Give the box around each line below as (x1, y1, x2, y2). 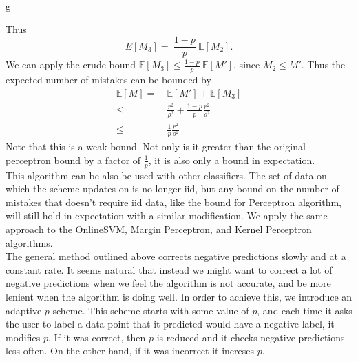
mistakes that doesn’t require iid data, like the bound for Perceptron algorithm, (6, 194, 341, 209)
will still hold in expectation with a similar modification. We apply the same (6, 208, 328, 223)
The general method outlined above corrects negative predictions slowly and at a (6, 249, 346, 263)
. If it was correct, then (48, 330, 146, 344)
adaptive (6, 303, 42, 317)
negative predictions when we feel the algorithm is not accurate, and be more (6, 276, 331, 290)
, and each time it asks (257, 303, 352, 317)
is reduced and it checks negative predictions (156, 330, 345, 344)
